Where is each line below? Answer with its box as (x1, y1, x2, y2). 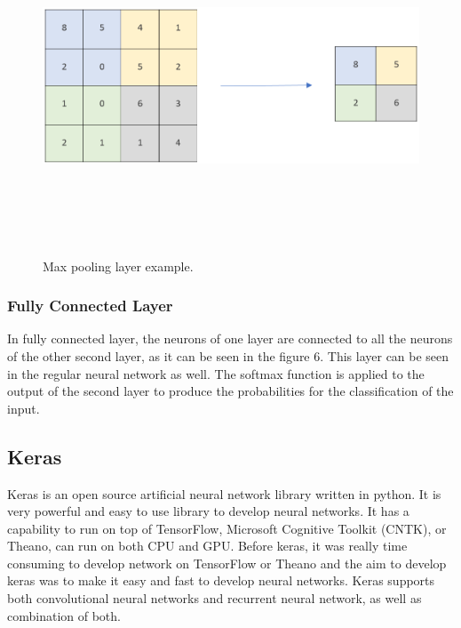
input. (7, 399, 40, 417)
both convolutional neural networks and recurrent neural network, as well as (7, 589, 422, 608)
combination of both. (7, 606, 121, 624)
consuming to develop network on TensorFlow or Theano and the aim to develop (7, 553, 447, 572)
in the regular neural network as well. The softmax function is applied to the (7, 364, 425, 382)
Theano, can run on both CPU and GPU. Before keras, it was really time (7, 536, 408, 555)
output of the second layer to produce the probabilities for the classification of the (7, 382, 454, 400)
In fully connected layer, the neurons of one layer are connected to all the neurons (7, 329, 453, 348)
